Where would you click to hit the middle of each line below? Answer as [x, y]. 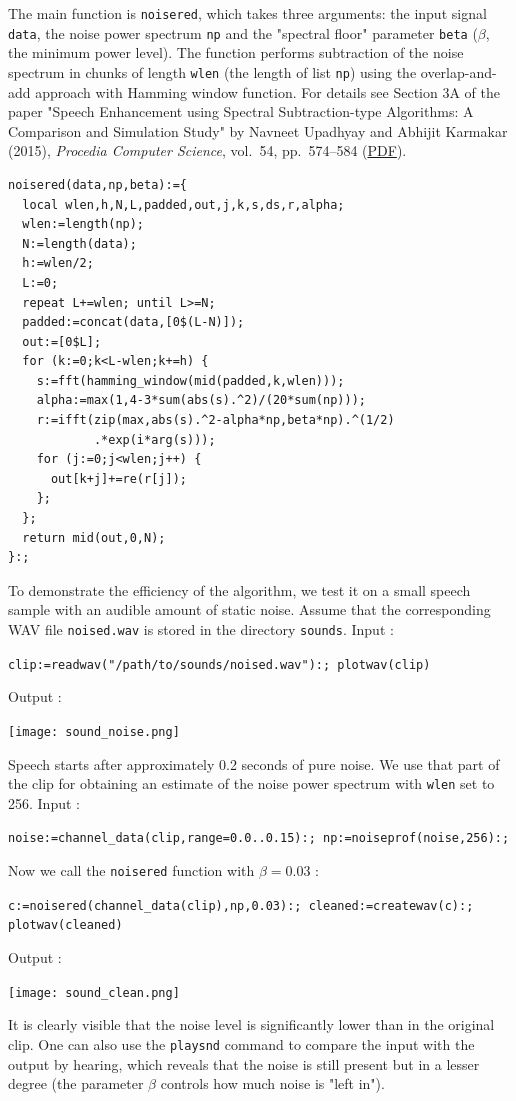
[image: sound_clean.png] [94, 992]
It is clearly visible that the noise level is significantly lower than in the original [251, 1024]
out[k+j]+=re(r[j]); [118, 478]
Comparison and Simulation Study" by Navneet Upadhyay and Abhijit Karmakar [258, 130]
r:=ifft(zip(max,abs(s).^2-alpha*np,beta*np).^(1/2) [215, 420]
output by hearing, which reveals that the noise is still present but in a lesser [244, 1063]
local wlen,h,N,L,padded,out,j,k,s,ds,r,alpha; [183, 204]
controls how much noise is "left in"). [272, 1083]
